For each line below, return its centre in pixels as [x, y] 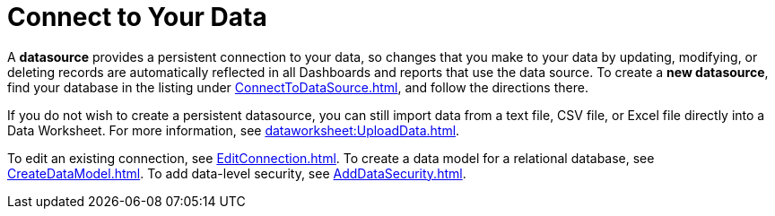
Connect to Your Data [137, 17]
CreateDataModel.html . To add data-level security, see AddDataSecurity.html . [237, 173]
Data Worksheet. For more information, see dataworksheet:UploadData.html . [234, 130]
